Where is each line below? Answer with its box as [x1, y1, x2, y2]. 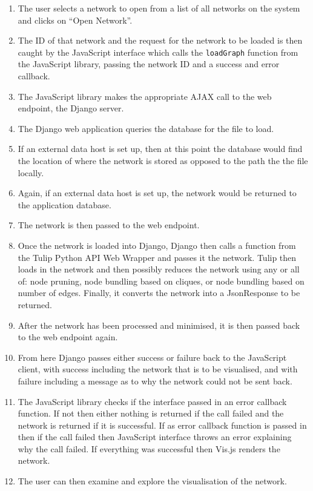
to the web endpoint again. [18, 331, 118, 343]
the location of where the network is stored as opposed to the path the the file [18, 154, 308, 166]
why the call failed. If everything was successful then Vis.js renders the [18, 442, 280, 455]
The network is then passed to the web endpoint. [18, 219, 200, 231]
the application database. [18, 198, 111, 211]
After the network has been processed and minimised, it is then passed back [18, 318, 300, 331]
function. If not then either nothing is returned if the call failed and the [18, 407, 284, 420]
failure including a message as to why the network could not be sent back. [18, 374, 292, 387]
